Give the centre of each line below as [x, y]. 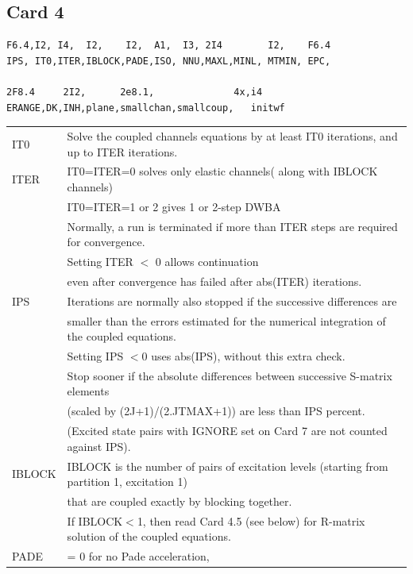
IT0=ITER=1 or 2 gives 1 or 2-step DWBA [174, 206]
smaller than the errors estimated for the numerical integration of [226, 320]
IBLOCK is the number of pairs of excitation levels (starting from [228, 466]
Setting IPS [95, 356]
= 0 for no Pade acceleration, [138, 556]
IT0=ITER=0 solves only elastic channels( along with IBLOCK [222, 171]
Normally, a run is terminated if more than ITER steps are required [232, 226]
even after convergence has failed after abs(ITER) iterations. [214, 281]
